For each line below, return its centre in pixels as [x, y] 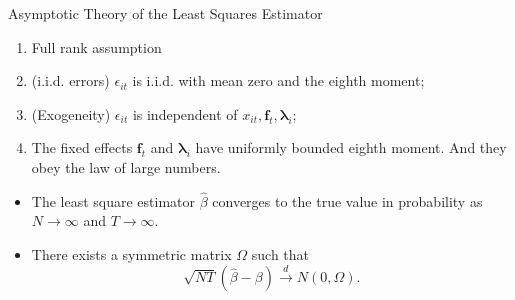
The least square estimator [113, 200]
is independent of [185, 113]
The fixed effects [82, 147]
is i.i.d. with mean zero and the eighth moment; [278, 80]
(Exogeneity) [71, 113]
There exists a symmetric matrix [131, 253]
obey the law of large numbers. [126, 166]
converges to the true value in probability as [347, 200]
